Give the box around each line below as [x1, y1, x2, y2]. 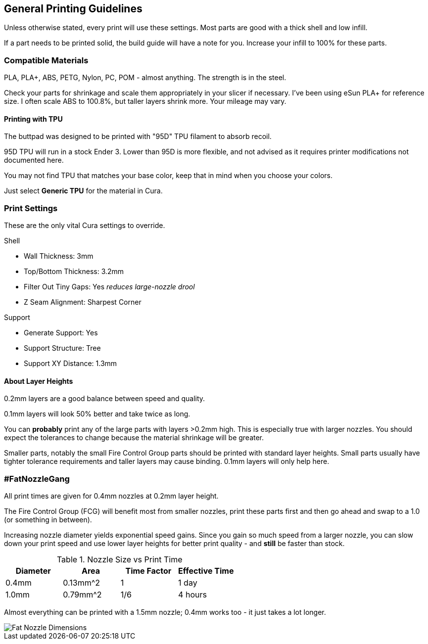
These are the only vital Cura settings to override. [4, 221, 165, 230]
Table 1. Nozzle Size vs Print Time [56, 554, 183, 565]
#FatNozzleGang [4, 473, 70, 484]
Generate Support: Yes [24, 328, 98, 337]
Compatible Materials [4, 55, 89, 65]
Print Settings [4, 203, 58, 213]
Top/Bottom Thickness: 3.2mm [24, 267, 124, 276]
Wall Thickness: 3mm [24, 252, 94, 261]
